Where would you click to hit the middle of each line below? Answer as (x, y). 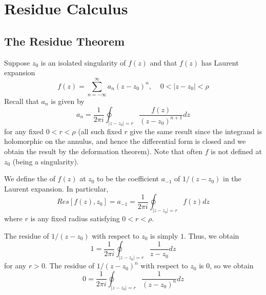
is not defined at (237, 151)
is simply (164, 235)
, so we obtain (232, 266)
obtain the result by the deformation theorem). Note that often (104, 151)
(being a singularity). (46, 161)
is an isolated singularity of (83, 62)
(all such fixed (100, 131)
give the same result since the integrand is (196, 131)
